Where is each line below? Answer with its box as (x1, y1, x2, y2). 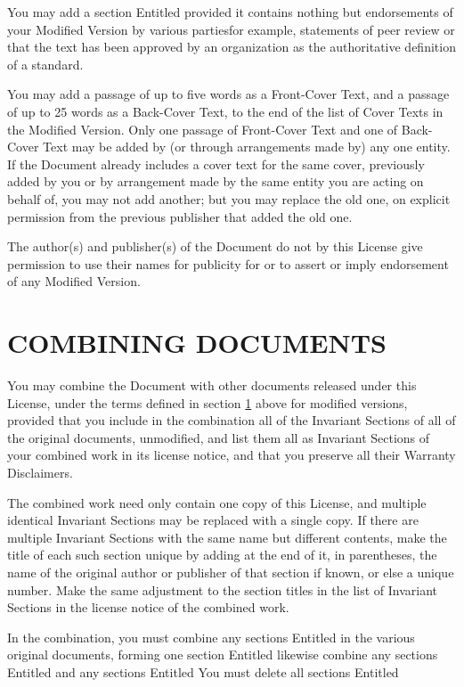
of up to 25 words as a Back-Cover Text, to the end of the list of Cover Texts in (7, 102, 444, 120)
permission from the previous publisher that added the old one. (7, 207, 353, 225)
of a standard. (7, 54, 84, 73)
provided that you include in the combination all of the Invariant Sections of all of (7, 411, 456, 429)
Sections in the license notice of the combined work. (7, 598, 289, 617)
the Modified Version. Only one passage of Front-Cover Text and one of (7, 119, 398, 138)
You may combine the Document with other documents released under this (7, 376, 417, 395)
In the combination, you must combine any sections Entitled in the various (7, 627, 415, 646)
